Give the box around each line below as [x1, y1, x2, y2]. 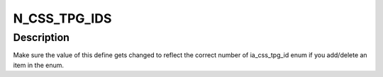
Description [13, 31, 70, 44]
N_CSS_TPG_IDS [13, 11, 112, 26]
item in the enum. [13, 61, 64, 69]
